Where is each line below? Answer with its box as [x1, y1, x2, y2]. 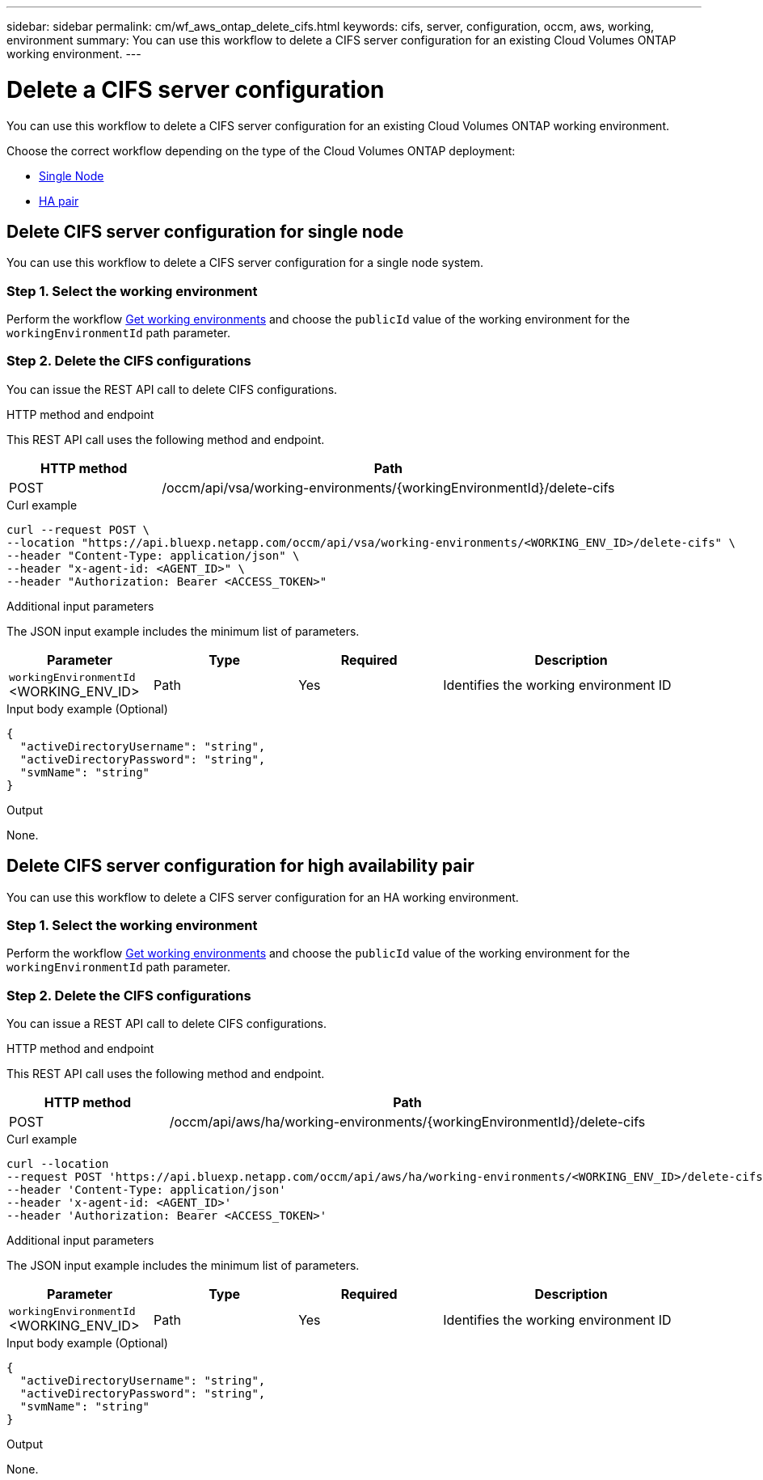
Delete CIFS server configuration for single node [6, 221, 404, 242]
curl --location [6, 1157, 109, 1171]
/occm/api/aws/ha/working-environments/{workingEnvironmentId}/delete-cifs [169, 1114, 646, 1131]
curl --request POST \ [6, 522, 150, 536]
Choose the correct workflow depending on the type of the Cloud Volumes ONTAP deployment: [6, 143, 516, 158]
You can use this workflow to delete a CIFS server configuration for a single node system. [6, 256, 484, 270]
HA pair [39, 193, 79, 208]
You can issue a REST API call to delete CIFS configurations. [6, 1017, 327, 1031]
